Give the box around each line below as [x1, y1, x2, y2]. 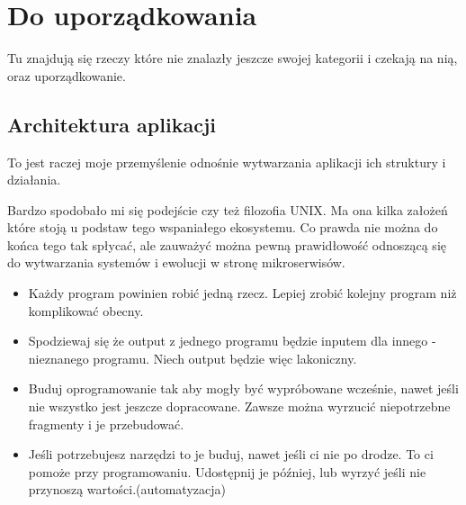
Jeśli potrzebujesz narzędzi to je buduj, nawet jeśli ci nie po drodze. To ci [28, 445, 434, 464]
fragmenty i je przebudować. [28, 414, 184, 433]
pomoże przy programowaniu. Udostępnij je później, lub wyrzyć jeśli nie [28, 462, 426, 481]
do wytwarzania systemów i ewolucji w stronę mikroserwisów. [7, 253, 345, 272]
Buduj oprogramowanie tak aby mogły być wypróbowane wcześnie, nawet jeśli [28, 379, 459, 398]
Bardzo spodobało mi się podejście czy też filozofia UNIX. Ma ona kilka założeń [7, 200, 448, 219]
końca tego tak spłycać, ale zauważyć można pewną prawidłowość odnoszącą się [7, 235, 446, 254]
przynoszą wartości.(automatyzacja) [28, 480, 226, 499]
